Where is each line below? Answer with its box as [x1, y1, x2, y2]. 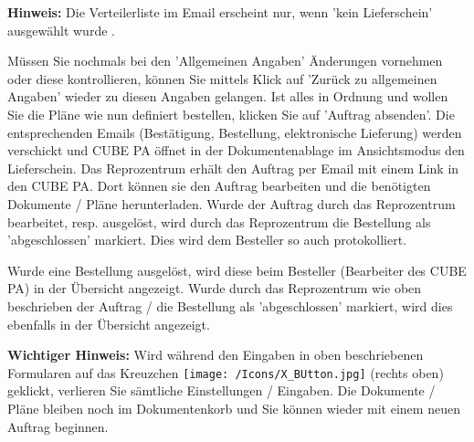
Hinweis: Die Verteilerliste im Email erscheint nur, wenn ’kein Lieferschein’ [7, 3, 433, 21]
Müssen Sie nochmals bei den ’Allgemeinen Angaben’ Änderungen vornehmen [7, 51, 443, 70]
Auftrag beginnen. [7, 416, 109, 436]
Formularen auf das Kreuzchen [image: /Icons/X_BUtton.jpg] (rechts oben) [7, 363, 444, 382]
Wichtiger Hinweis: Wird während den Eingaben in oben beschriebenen [7, 345, 424, 364]
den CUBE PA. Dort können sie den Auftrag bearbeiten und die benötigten [7, 176, 431, 195]
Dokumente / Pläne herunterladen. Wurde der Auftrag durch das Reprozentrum [7, 194, 456, 213]
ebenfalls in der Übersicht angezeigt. [7, 314, 210, 333]
